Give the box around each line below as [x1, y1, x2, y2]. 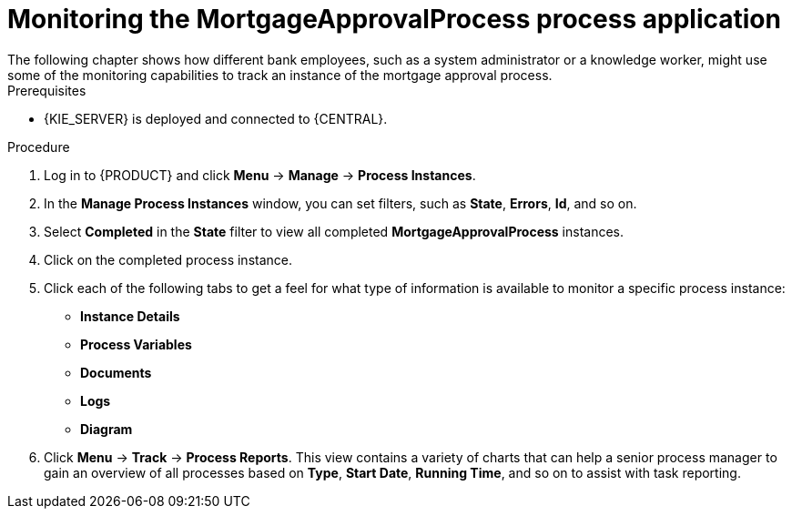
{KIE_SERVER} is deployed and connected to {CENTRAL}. [44, 110, 388, 126]
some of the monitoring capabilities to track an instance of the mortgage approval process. [7, 66, 553, 83]
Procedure [7, 138, 70, 155]
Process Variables [80, 336, 192, 352]
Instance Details [80, 308, 180, 324]
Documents [80, 364, 152, 380]
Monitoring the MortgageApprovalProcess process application [7, 4, 781, 35]
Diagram [80, 420, 133, 437]
